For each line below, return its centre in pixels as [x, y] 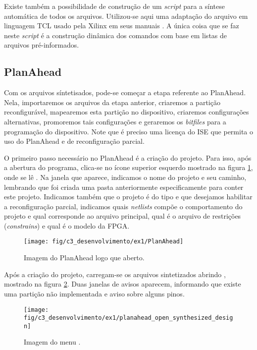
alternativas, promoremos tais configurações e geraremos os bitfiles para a [115, 121]
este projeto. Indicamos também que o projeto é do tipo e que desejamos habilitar [128, 197]
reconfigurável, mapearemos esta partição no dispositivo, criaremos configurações [127, 112]
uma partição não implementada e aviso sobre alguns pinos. [94, 293]
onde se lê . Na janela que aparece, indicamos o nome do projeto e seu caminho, [125, 177]
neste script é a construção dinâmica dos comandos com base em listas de [116, 35]
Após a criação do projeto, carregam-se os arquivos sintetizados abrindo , [115, 274]
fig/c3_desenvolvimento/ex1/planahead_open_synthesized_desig [128, 318]
